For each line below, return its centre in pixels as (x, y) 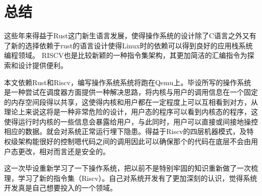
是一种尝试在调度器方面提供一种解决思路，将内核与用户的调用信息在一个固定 (131, 92)
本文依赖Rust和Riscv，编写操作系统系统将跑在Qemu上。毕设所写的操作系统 (128, 82)
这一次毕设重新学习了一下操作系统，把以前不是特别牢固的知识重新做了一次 (127, 168)
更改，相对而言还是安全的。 (64, 151)
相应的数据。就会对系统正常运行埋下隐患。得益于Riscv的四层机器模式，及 (125, 131)
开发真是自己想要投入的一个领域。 (60, 188)
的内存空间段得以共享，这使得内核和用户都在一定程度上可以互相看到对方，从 (131, 102)
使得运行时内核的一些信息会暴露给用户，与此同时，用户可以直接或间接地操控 (131, 121)
